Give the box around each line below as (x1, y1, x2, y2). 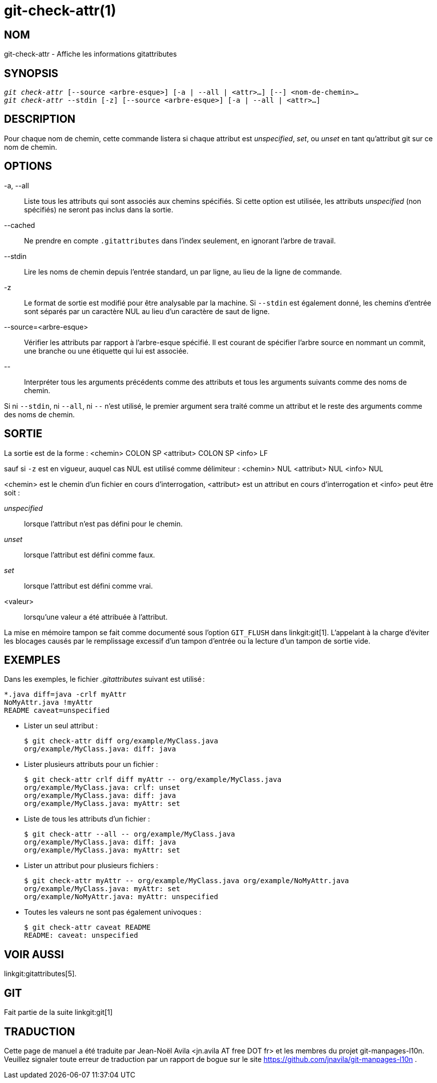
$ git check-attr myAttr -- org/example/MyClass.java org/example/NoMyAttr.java (24, 877, 349, 885)
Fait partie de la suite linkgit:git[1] (4, 1008, 113, 1017)
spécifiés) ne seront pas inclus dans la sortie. (24, 205, 174, 214)
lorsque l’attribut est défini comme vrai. (24, 581, 153, 590)
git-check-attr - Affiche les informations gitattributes (4, 50, 177, 59)
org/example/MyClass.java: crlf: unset (24, 783, 180, 792)
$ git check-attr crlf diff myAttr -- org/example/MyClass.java (24, 775, 282, 784)
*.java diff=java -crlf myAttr (4, 690, 127, 699)
